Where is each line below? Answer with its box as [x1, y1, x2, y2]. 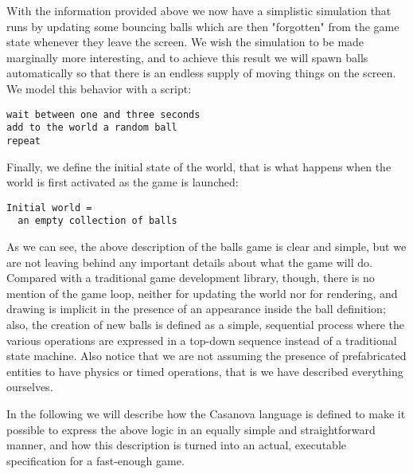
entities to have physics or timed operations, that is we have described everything [6, 362, 403, 379]
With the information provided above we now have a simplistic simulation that [6, 2, 392, 18]
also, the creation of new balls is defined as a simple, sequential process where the [6, 316, 405, 332]
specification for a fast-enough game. [6, 452, 185, 468]
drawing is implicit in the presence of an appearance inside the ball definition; [6, 300, 386, 317]
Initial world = [6, 202, 92, 213]
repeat [6, 135, 41, 147]
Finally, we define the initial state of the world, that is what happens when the [6, 158, 392, 174]
